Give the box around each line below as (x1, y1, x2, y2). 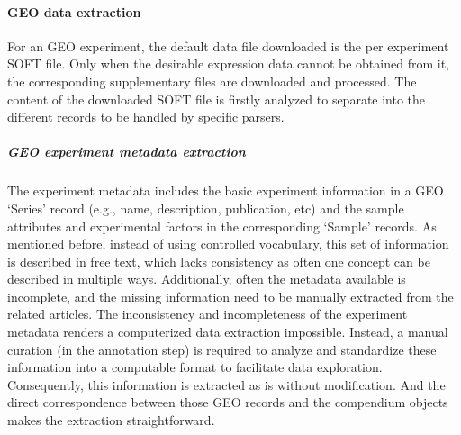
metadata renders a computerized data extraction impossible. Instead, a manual (7, 322, 448, 341)
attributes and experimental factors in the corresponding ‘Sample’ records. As (7, 216, 437, 235)
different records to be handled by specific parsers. (7, 107, 285, 126)
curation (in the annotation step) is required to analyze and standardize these (7, 340, 437, 358)
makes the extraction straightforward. (7, 411, 215, 430)
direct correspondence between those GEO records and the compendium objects (7, 393, 448, 412)
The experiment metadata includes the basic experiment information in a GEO (7, 181, 444, 200)
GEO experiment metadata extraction (7, 142, 246, 161)
